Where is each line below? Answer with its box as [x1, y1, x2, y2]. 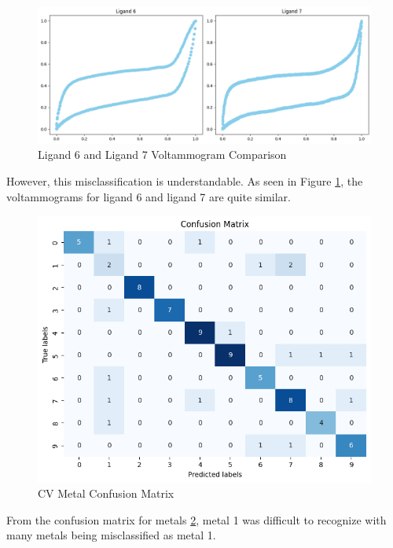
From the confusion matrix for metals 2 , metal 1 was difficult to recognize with [6, 511, 387, 528]
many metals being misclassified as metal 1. [6, 527, 216, 543]
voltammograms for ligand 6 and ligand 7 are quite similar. [6, 188, 291, 204]
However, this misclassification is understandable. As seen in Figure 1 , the [6, 172, 363, 189]
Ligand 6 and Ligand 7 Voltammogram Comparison [38, 146, 287, 163]
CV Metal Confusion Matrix [38, 485, 174, 502]
